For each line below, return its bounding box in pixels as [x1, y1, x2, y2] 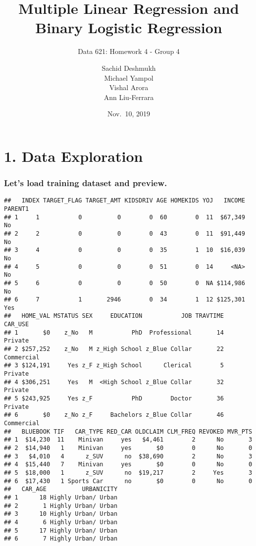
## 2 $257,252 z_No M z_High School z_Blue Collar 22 [4, 346, 224, 353]
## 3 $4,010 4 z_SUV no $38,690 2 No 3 [4, 452, 253, 460]
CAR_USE [4, 321, 29, 328]
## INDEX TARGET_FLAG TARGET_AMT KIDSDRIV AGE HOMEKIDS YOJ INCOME [4, 197, 245, 204]
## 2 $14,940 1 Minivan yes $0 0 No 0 [4, 444, 253, 451]
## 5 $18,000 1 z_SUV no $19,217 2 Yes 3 [4, 469, 253, 476]
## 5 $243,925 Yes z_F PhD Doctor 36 [4, 395, 224, 402]
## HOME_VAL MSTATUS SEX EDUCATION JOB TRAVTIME [4, 312, 224, 320]
